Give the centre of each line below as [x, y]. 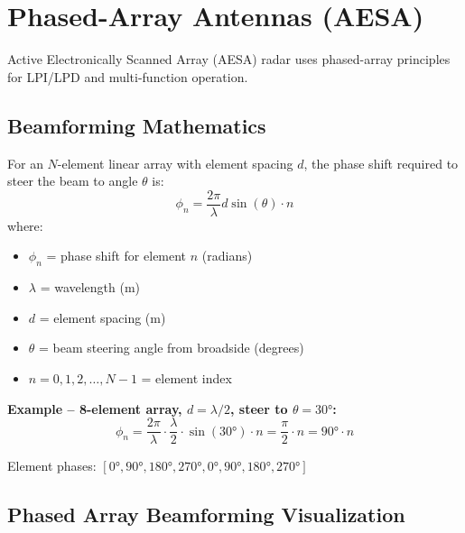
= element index [186, 377]
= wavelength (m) [90, 287]
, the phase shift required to [381, 163]
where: [25, 225]
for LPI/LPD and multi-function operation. [128, 76]
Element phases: [52, 466]
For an [25, 163]
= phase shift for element [116, 256]
